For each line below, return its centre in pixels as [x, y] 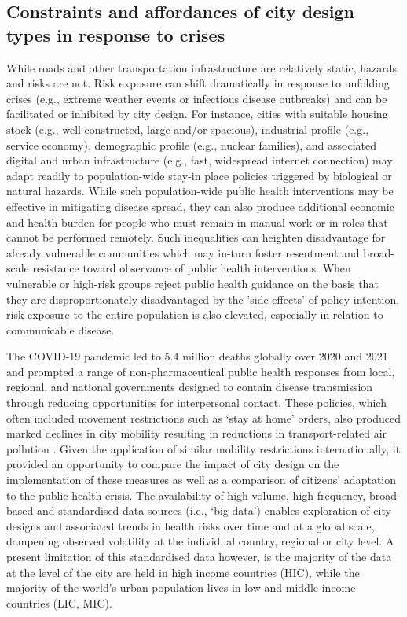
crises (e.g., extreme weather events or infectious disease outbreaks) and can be [197, 98]
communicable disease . [60, 329]
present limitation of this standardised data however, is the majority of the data [199, 556]
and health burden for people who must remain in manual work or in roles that [197, 222]
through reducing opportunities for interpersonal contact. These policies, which [196, 403]
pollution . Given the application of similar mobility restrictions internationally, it [203, 448]
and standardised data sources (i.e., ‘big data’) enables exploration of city [214, 510]
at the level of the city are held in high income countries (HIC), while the [183, 572]
